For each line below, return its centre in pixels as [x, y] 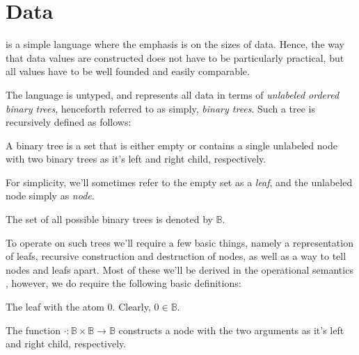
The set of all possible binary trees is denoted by [109, 219]
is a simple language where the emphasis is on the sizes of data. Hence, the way [175, 44]
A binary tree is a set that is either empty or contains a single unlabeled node [171, 145]
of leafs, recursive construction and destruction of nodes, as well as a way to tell [176, 256]
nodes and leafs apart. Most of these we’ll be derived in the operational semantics [179, 269]
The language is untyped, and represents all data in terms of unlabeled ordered [173, 94]
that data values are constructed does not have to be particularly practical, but [175, 57]
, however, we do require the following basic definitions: [123, 283]
